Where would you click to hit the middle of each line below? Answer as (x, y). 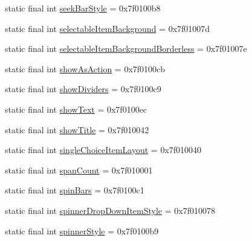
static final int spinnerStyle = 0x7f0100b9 (82, 230)
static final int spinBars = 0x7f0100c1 (75, 190)
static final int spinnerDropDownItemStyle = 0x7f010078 (110, 210)
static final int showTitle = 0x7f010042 (77, 129)
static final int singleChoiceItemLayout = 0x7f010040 (103, 150)
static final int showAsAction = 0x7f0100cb (85, 68)
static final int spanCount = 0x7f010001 (79, 170)
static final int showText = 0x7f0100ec (76, 109)
